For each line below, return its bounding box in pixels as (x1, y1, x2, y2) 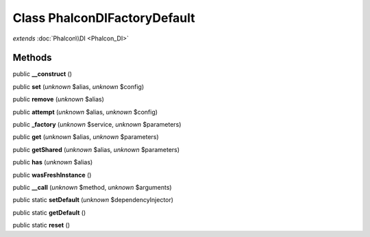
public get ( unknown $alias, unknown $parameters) (12, 133, 159, 141)
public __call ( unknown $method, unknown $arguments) (12, 183, 172, 191)
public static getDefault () (12, 208, 86, 216)
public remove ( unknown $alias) (12, 95, 104, 103)
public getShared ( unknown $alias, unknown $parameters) (12, 145, 180, 153)
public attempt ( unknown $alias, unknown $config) (12, 108, 158, 116)
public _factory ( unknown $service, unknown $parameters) (12, 121, 182, 129)
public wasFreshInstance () (12, 171, 92, 179)
